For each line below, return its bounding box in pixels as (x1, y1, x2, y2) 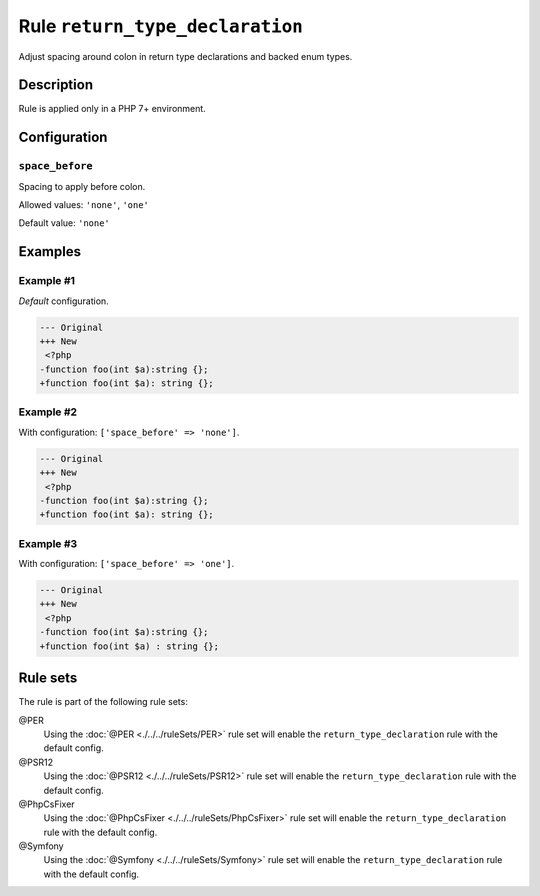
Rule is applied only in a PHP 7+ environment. (18, 103, 207, 115)
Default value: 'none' (18, 217, 110, 229)
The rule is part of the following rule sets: (18, 696, 189, 708)
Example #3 (18, 536, 78, 550)
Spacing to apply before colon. (18, 180, 146, 192)
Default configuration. (18, 295, 109, 307)
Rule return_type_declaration (18, 15, 304, 37)
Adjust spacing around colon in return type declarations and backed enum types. (18, 50, 353, 62)
